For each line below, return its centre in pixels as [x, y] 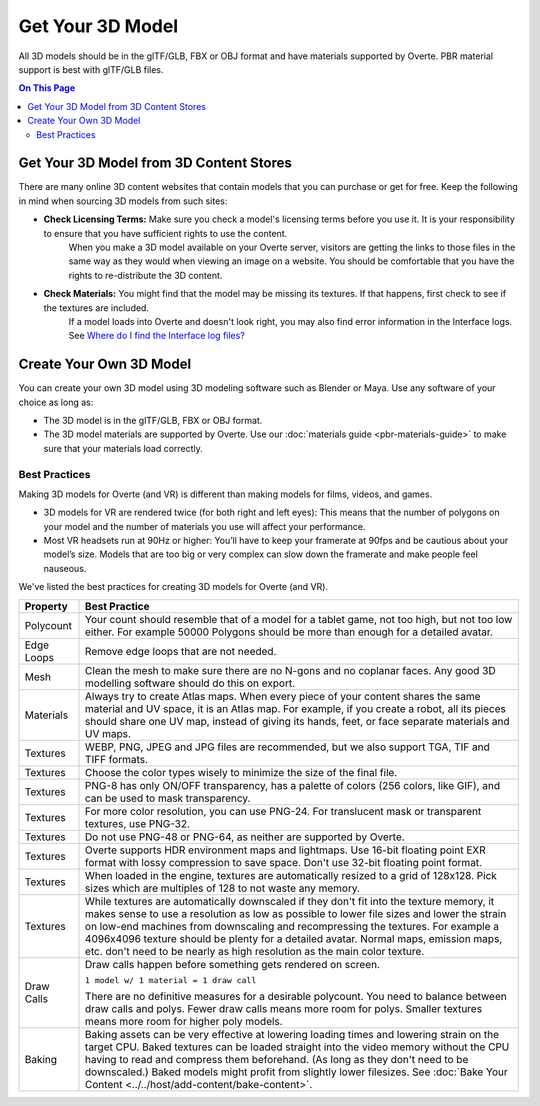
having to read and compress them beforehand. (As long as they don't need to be [277, 1059]
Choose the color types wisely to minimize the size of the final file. [241, 772]
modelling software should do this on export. [190, 683]
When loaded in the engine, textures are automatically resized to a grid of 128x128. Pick [291, 875]
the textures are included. [96, 307]
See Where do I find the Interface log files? [156, 336]
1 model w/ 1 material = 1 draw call [171, 980]
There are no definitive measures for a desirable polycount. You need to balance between [296, 996]
